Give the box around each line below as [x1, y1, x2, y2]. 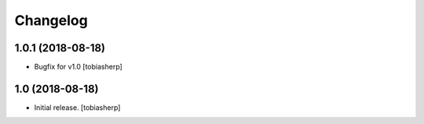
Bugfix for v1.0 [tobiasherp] [34, 62, 123, 72]
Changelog [14, 12, 88, 29]
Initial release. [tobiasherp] [34, 102, 121, 112]
